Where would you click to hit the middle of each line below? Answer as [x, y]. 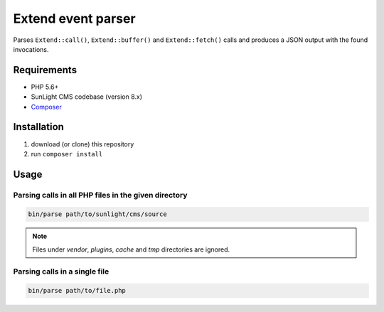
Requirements [45, 70]
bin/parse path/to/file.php [77, 291]
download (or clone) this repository [82, 144]
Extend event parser [74, 18]
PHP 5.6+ [45, 87]
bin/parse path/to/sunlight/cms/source [97, 214]
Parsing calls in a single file [61, 271]
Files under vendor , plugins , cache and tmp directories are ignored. [131, 249]
